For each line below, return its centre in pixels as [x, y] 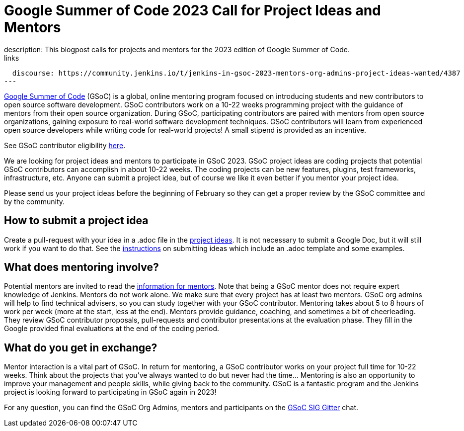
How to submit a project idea [76, 221]
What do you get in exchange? [81, 347]
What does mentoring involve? [81, 267]
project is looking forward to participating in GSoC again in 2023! [110, 392]
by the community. [35, 201]
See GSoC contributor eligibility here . [65, 145]
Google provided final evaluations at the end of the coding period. [112, 329]
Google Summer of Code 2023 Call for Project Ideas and [193, 10]
